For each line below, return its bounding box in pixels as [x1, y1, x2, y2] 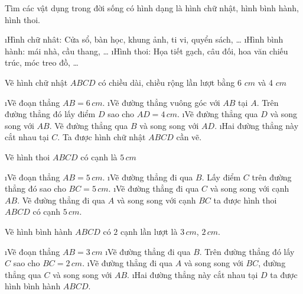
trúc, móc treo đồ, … [5, 56, 79, 69]
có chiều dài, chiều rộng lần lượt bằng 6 [98, 76, 242, 88]
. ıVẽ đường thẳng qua [177, 108, 258, 120]
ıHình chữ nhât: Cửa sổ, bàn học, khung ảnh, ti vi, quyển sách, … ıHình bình [5, 33, 284, 46]
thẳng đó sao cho [5, 182, 66, 195]
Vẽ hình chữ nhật [5, 76, 68, 88]
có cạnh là [80, 150, 118, 163]
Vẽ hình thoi [5, 150, 50, 163]
